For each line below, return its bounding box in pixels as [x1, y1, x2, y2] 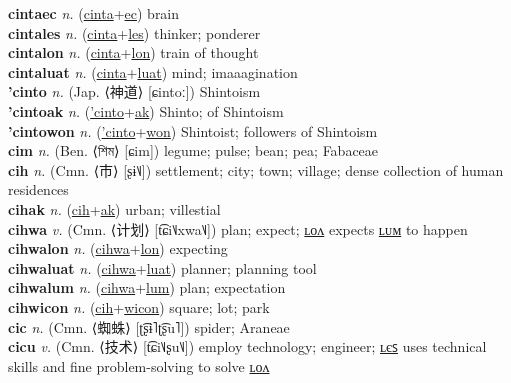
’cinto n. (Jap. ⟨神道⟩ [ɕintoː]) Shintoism [8, 81, 261, 102]
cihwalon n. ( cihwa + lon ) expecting [8, 238, 228, 259]
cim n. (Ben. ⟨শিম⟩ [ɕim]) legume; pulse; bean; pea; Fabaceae [8, 140, 379, 161]
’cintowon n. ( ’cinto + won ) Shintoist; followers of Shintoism [8, 120, 378, 141]
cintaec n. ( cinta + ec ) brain [8, 3, 180, 23]
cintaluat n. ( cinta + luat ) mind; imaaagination [8, 61, 298, 82]
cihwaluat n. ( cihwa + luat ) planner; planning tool [8, 257, 317, 278]
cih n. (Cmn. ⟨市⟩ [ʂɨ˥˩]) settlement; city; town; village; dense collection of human [8, 159, 504, 180]
